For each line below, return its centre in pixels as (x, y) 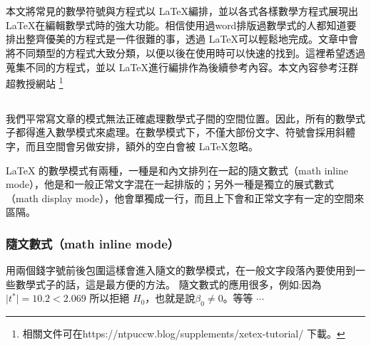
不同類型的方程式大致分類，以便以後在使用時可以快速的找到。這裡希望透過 (190, 52)
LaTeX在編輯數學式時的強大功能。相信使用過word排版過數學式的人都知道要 (181, 25)
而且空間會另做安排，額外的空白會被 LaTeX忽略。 (142, 146)
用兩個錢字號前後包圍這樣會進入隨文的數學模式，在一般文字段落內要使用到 (181, 270)
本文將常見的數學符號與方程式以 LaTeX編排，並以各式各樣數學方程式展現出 (182, 11)
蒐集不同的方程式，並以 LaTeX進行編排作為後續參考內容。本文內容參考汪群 (182, 67)
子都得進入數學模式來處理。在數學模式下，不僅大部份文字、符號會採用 (171, 132)
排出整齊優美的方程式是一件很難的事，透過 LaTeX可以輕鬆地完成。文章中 (177, 39)
